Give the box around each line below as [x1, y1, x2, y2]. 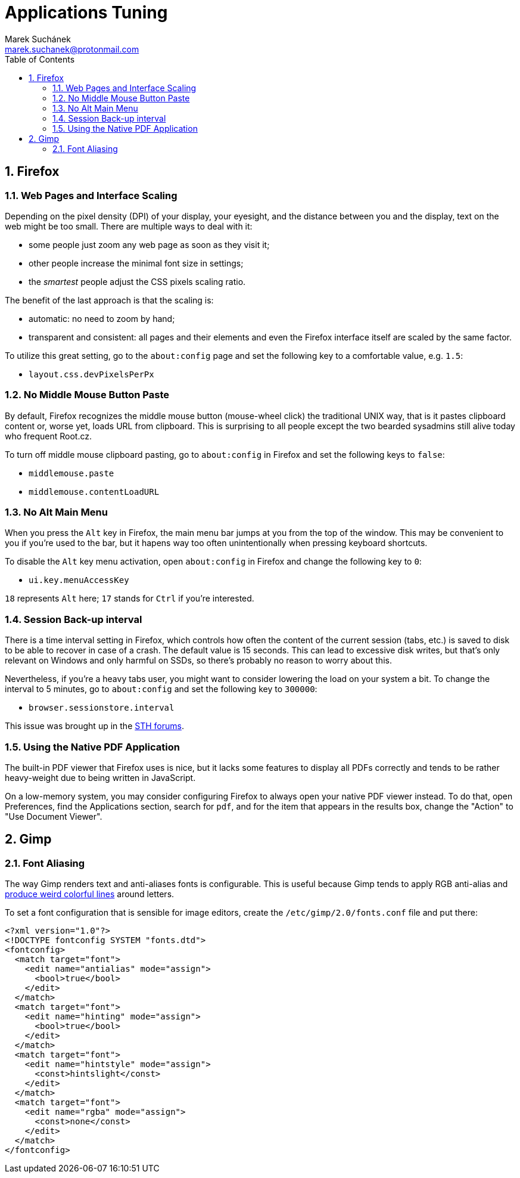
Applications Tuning [5, 2, 168, 23]
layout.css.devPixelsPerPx [29, 369, 154, 379]
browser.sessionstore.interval [29, 703, 175, 713]
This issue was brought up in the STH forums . [5, 721, 184, 731]
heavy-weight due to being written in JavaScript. [5, 772, 196, 783]
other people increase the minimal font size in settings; [29, 258, 244, 268]
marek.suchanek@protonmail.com [5, 44, 139, 54]
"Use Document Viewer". [5, 811, 102, 821]
